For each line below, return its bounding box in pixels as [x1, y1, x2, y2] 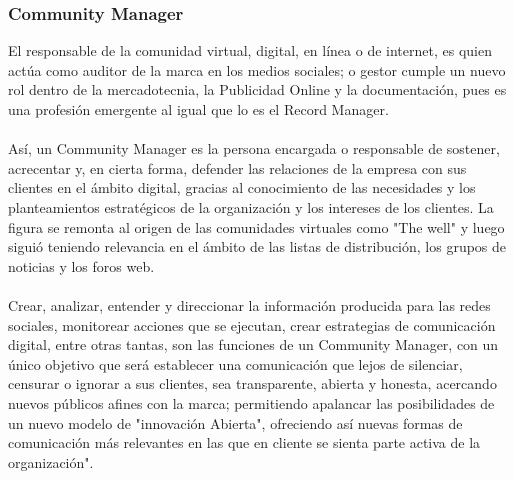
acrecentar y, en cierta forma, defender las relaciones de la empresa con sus [8, 157, 467, 178]
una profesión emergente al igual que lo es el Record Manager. [8, 99, 389, 119]
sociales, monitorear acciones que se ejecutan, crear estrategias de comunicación [8, 314, 496, 335]
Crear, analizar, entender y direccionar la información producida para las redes [8, 294, 491, 315]
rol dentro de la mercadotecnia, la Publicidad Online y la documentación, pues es [8, 79, 507, 100]
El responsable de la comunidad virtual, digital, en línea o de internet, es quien [8, 40, 492, 61]
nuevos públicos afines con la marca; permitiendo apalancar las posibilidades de [8, 392, 495, 413]
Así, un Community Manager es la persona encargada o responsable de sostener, [8, 138, 500, 159]
